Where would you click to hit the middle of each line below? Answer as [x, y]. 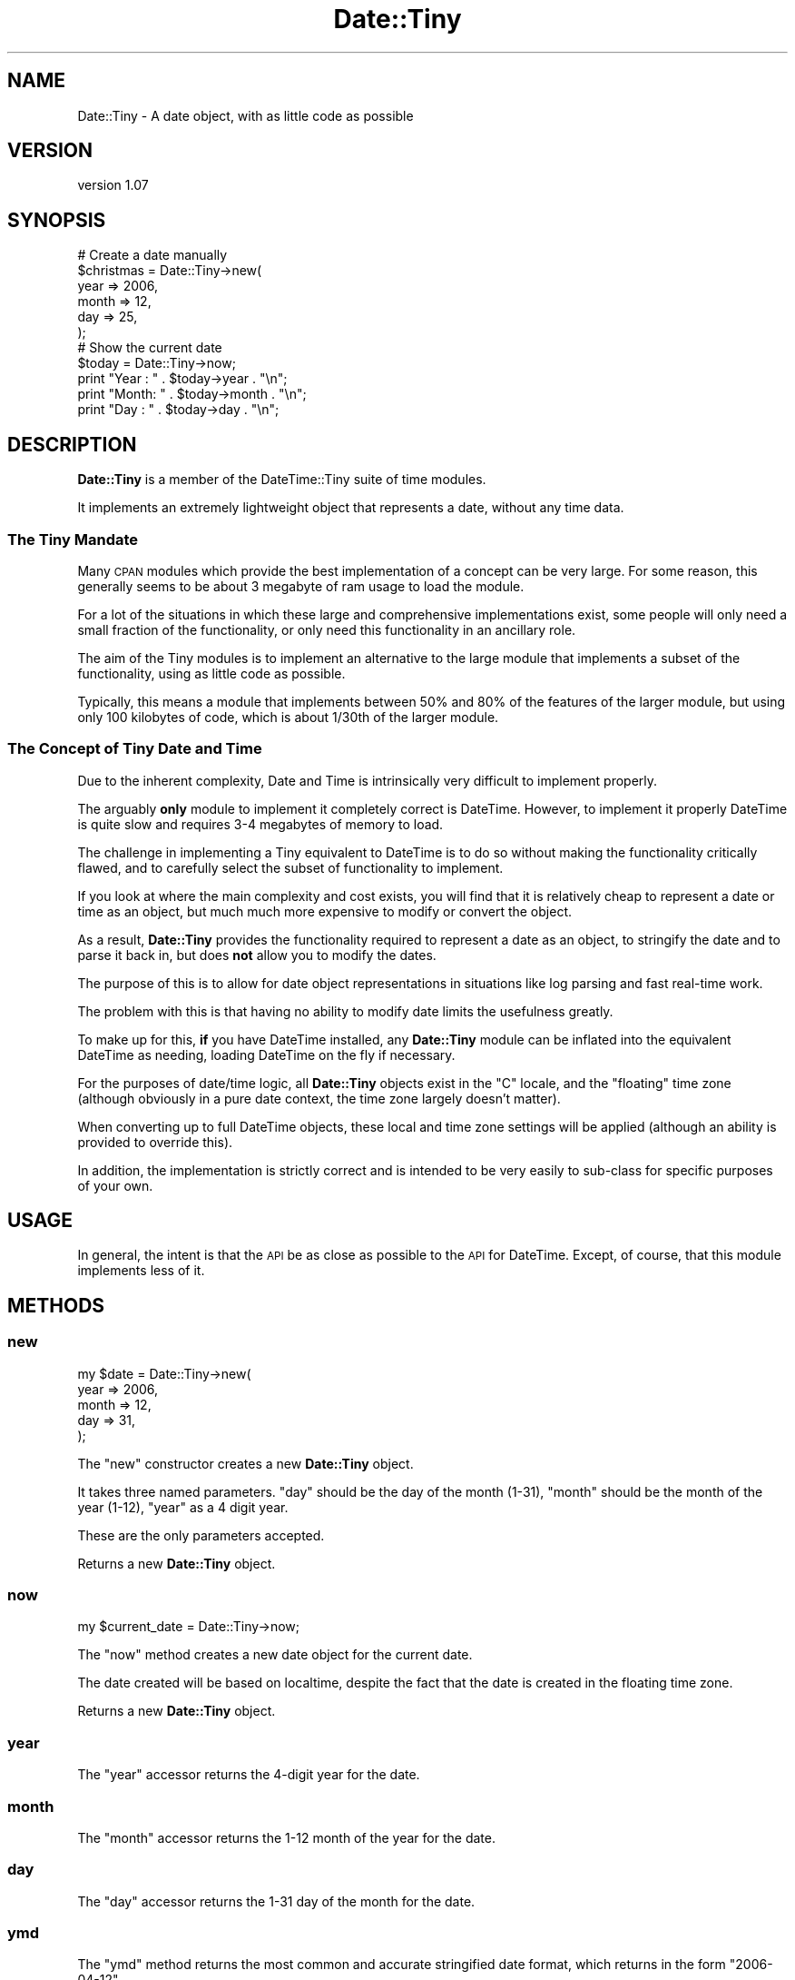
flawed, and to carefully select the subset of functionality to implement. [290, 867]
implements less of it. [141, 1271]
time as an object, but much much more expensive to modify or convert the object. [324, 911]
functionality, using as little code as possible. [211, 673]
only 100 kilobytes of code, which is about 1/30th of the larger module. [288, 717]
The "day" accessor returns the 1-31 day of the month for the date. [276, 1901]
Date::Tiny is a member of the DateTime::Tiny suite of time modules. [282, 480]
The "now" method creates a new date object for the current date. [275, 1655]
